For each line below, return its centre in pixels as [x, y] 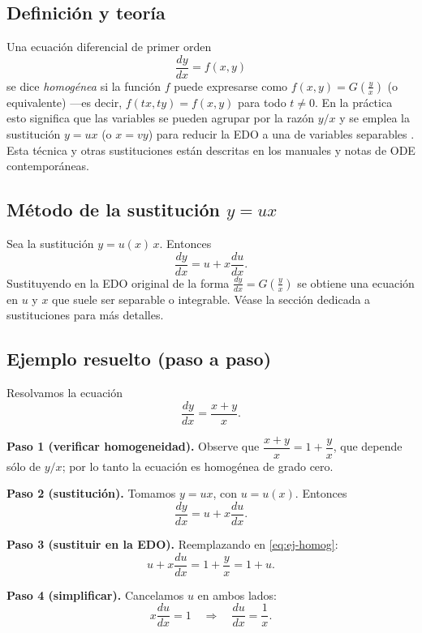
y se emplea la [375, 118]
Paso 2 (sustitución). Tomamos [91, 493]
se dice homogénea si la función [84, 86]
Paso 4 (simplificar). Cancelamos [95, 595]
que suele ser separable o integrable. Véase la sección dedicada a [211, 299]
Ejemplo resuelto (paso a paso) [139, 359]
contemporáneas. [48, 166]
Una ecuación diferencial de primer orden [109, 47]
